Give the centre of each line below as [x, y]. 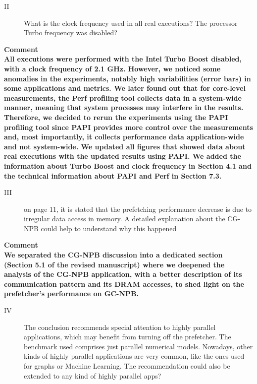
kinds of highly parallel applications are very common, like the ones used [134, 356]
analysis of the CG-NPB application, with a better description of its [123, 274]
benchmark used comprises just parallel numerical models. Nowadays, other [138, 346]
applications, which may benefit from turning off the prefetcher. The [128, 337]
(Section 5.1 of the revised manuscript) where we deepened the [114, 264]
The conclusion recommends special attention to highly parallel [120, 327]
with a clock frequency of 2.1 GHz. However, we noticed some [112, 68]
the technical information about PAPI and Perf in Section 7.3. [113, 175]
